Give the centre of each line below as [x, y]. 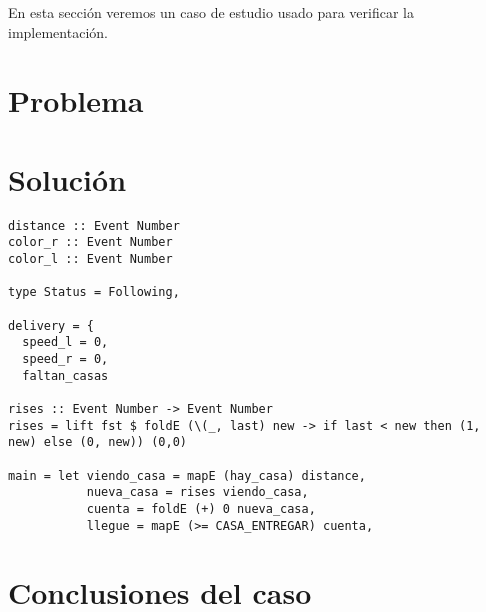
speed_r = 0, [65, 358]
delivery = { [51, 325]
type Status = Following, [94, 292]
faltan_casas [65, 375]
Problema [76, 100]
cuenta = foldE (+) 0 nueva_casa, [201, 508]
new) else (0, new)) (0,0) [97, 442]
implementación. [58, 31]
